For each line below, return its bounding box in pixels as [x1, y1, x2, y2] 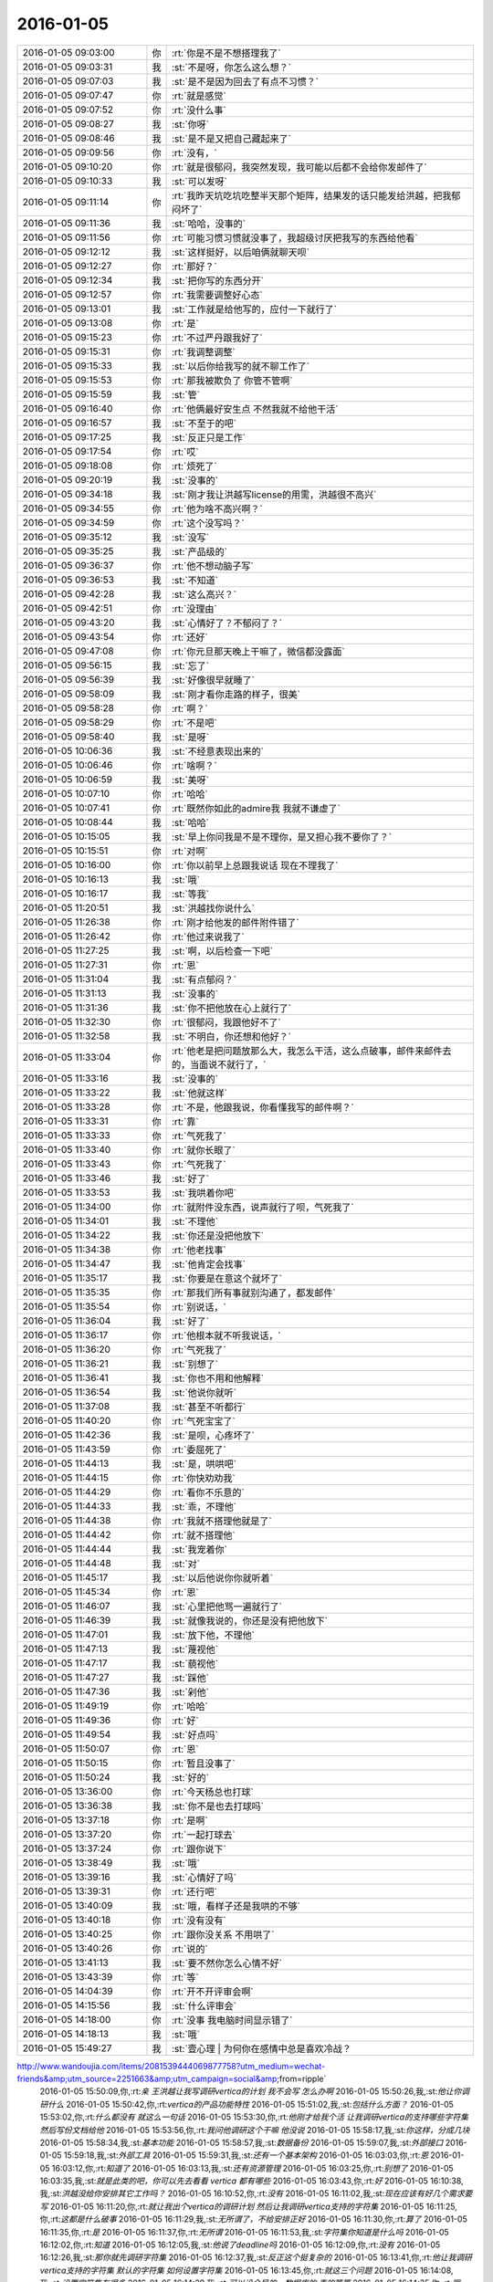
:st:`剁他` [172, 1685, 210, 1698]
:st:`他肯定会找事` [172, 1258, 246, 1271]
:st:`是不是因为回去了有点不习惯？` [172, 75, 320, 88]
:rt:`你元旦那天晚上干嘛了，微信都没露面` [172, 644, 346, 657]
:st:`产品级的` [172, 545, 228, 558]
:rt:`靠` [172, 1115, 200, 1127]
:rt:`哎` [172, 445, 200, 458]
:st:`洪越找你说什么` [172, 902, 256, 915]
